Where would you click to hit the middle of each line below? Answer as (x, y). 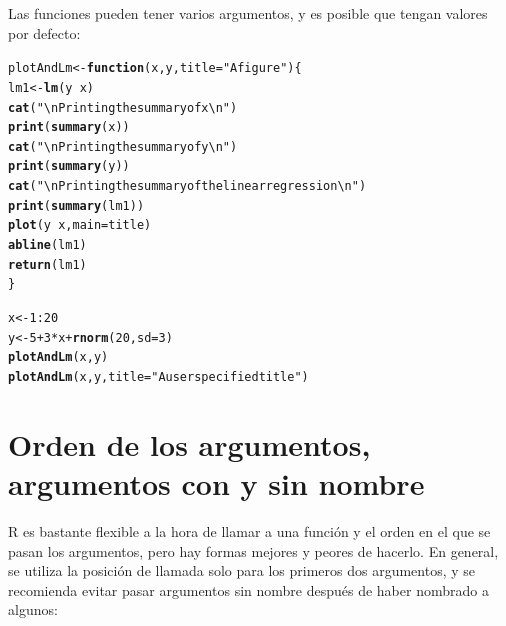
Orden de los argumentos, (189, 443)
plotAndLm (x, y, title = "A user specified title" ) (158, 377)
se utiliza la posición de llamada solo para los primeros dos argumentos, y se (242, 570)
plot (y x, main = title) (80, 225)
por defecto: (44, 32)
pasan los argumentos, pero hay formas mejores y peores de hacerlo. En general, (253, 550)
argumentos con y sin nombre (216, 483)
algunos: (33, 609)
